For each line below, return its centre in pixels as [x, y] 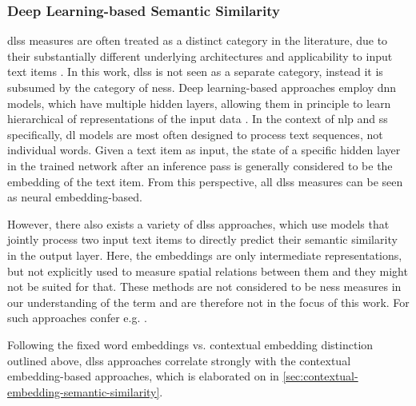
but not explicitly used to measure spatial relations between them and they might [208, 271]
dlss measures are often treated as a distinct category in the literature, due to [198, 40]
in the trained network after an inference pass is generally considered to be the [200, 165]
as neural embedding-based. [75, 197]
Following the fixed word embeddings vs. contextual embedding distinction [190, 344]
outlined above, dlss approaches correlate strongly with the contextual [179, 360]
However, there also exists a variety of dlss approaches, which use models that [198, 223]
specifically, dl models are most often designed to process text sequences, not [195, 134]
